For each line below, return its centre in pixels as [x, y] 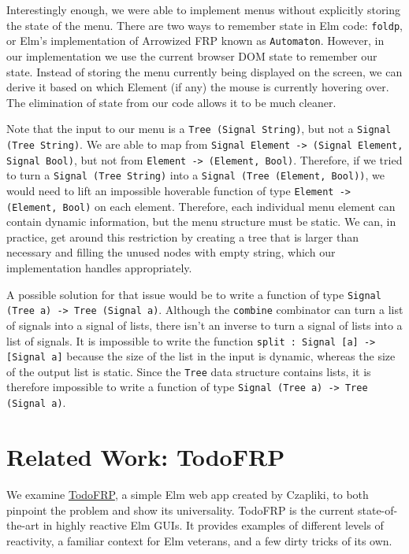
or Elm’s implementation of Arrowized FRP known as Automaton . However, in [195, 41]
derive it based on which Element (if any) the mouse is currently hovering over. [198, 87]
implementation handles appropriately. [99, 268]
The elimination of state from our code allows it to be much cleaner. [171, 102]
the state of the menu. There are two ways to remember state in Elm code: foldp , [204, 25]
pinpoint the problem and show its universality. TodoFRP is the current [180, 510]
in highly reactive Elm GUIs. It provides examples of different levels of [213, 525]
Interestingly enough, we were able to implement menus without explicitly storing [204, 9]
